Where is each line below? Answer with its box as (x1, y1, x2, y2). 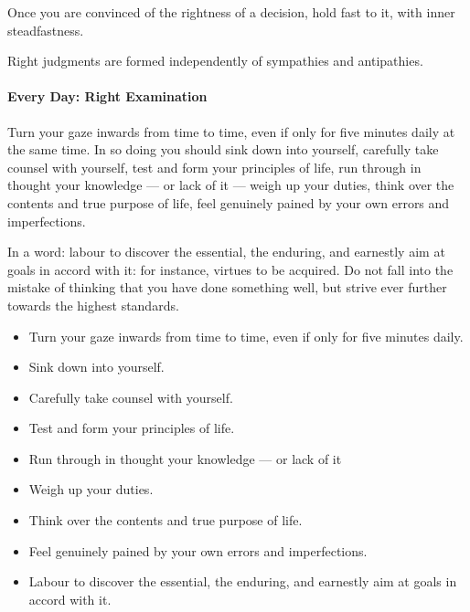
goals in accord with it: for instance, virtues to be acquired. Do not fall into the (7, 259, 454, 279)
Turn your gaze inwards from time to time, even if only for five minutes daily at (7, 121, 455, 141)
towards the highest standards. (7, 295, 179, 314)
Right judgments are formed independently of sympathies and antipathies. (7, 51, 423, 70)
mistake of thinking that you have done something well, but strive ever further (7, 278, 447, 297)
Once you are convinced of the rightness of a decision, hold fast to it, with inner (7, 3, 455, 21)
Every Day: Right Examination (7, 87, 208, 106)
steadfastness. (7, 20, 84, 39)
